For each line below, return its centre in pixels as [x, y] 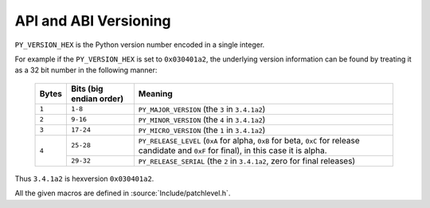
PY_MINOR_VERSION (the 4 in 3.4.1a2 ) [202, 120]
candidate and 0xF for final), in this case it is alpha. [233, 150]
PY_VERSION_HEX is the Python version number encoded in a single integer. [140, 45]
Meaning [155, 93]
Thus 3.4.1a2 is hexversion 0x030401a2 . [84, 179]
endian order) [97, 98]
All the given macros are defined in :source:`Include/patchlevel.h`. [123, 193]
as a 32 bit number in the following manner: [86, 70]
